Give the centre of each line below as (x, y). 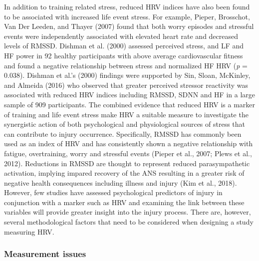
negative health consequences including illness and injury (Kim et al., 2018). (121, 182)
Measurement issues (45, 254)
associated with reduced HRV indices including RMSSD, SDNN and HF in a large (129, 95)
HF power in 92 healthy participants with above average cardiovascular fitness (124, 55)
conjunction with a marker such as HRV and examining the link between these (124, 202)
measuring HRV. (29, 231)
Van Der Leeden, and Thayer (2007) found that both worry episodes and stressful (129, 26)
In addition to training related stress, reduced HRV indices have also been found (127, 6)
